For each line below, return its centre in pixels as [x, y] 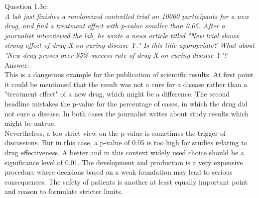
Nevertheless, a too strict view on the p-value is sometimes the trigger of [115, 133]
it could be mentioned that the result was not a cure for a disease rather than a [126, 84]
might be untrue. [30, 123]
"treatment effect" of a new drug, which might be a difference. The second [117, 94]
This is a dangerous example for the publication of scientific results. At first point [129, 74]
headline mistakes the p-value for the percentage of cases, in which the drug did [126, 103]
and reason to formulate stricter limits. [64, 191]
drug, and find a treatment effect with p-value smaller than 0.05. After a [115, 26]
